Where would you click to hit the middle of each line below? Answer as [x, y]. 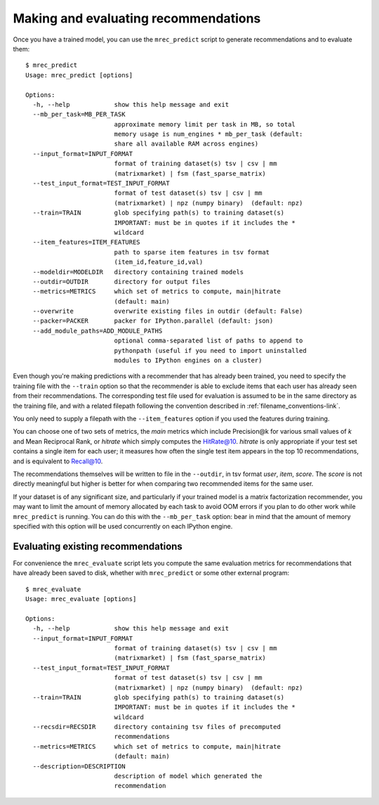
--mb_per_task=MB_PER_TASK [79, 115]
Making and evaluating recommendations [137, 18]
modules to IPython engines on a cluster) [188, 361]
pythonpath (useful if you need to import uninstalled [210, 350]
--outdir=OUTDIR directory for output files [121, 282]
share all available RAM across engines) [186, 144]
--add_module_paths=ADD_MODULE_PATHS [98, 331]
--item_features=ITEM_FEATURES [86, 242]
